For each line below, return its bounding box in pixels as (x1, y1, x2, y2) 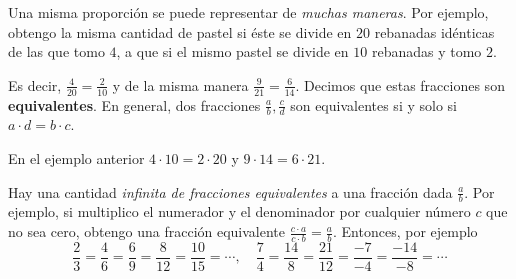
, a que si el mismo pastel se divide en (116, 41, 349, 62)
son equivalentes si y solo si (290, 94, 457, 115)
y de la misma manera (112, 74, 249, 95)
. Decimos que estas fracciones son (295, 74, 505, 95)
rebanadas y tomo (371, 41, 482, 62)
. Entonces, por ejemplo (333, 221, 478, 242)
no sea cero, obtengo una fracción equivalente (8, 221, 286, 242)
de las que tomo (8, 41, 105, 62)
